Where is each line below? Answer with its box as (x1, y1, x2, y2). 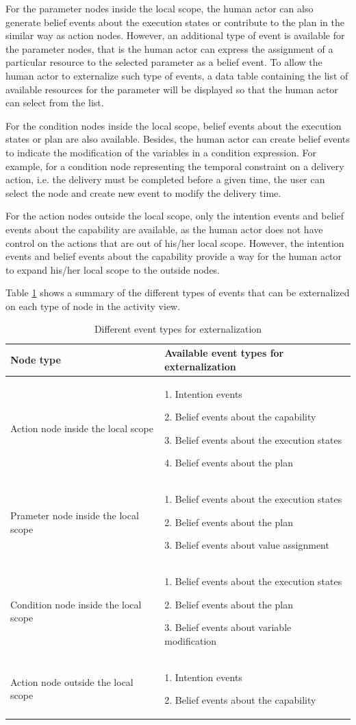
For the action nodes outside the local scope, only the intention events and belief (5, 209, 344, 223)
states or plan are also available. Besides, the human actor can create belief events (5, 132, 350, 146)
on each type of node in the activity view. (5, 298, 181, 313)
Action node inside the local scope (10, 420, 153, 435)
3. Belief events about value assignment (164, 538, 329, 552)
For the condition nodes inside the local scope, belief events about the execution (5, 118, 342, 132)
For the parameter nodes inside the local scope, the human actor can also (5, 1, 314, 15)
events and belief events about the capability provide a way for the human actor (5, 249, 342, 263)
